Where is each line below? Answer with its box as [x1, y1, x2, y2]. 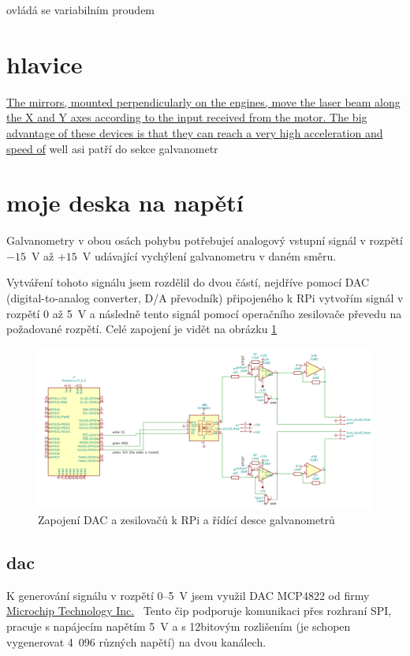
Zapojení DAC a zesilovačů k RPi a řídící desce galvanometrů [38, 512, 335, 528]
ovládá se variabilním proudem [6, 2, 155, 17]
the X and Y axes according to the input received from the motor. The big [6, 109, 367, 126]
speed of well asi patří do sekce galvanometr [6, 140, 218, 156]
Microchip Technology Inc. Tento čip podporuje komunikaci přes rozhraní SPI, [6, 602, 392, 619]
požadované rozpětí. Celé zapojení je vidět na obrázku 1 [6, 321, 278, 337]
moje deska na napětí [6, 186, 244, 219]
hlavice [6, 47, 83, 80]
